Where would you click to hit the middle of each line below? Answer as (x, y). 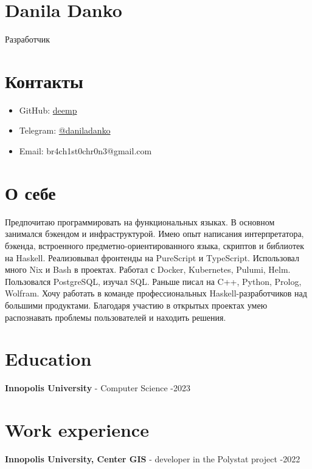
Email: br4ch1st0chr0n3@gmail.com (85, 151)
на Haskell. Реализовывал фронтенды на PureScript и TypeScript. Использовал (152, 257)
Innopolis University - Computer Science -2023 (98, 388)
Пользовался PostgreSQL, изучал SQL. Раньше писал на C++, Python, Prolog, (153, 281)
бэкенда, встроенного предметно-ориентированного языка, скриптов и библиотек (155, 245)
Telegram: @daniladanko (65, 130)
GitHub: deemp (48, 110)
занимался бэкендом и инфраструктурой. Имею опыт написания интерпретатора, (154, 234)
